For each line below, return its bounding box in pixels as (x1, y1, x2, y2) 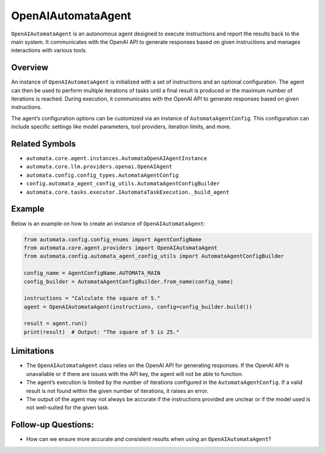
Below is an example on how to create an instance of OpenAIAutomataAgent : (11, 220, 206, 227)
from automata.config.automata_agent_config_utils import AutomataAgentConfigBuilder (23, 253, 284, 260)
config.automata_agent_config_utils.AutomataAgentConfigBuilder (26, 180, 220, 187)
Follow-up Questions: (11, 420, 94, 430)
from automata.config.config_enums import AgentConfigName (23, 236, 202, 243)
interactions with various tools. (11, 47, 87, 54)
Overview (11, 63, 49, 73)
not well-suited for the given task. (26, 404, 110, 411)
